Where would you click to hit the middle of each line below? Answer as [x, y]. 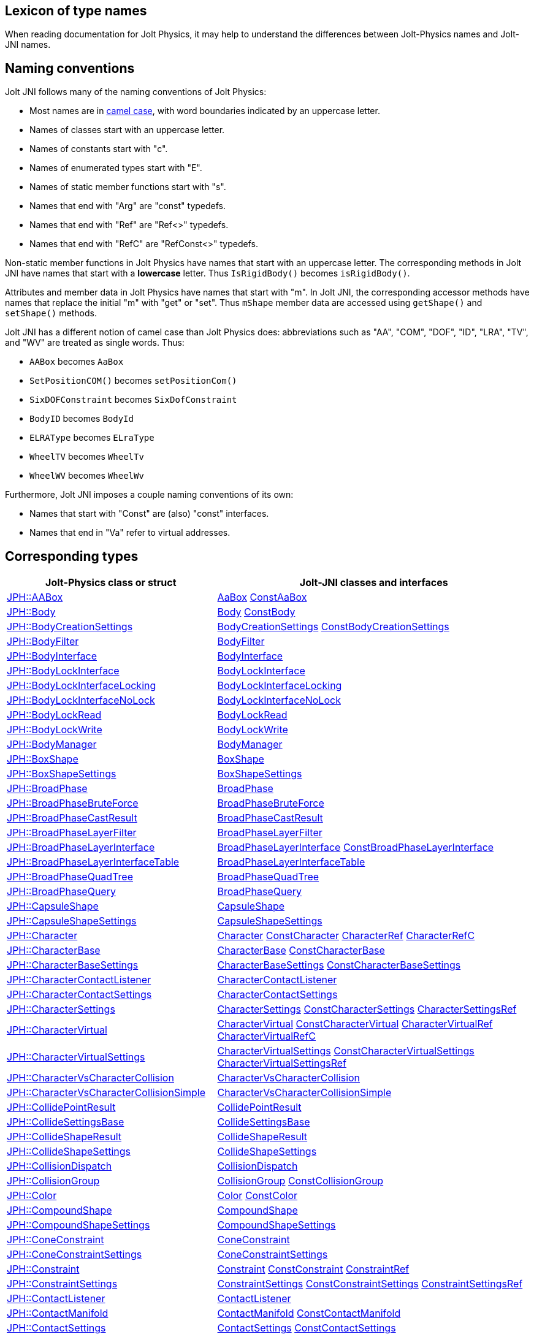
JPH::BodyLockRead [54, 715]
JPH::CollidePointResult [61, 1107]
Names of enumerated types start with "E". [116, 168]
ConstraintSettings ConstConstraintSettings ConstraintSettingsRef [370, 1284]
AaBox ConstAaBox [262, 597]
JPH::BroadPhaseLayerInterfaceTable [93, 862]
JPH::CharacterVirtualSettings [76, 1057]
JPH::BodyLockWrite [55, 730]
